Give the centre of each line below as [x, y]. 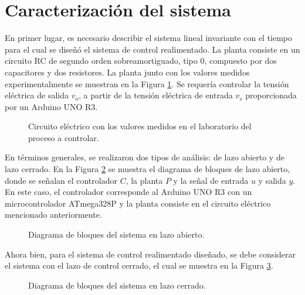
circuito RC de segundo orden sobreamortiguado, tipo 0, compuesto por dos [141, 61]
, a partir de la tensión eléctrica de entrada [156, 95]
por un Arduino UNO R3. [51, 106]
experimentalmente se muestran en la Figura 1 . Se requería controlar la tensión [147, 83]
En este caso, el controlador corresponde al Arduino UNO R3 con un [128, 192]
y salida [272, 180]
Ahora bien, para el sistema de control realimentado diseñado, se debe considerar [150, 254]
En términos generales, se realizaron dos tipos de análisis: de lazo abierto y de [145, 157]
